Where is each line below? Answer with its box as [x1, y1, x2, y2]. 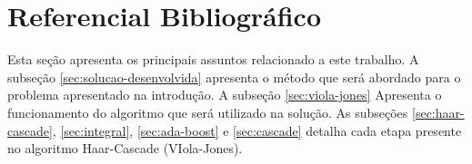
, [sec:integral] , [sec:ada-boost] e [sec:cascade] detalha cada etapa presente [52, 121, 462, 140]
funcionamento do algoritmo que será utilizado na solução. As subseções [7, 102, 408, 121]
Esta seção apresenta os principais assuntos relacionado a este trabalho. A [7, 50, 419, 69]
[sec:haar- [412, 102, 465, 121]
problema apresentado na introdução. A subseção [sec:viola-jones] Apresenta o [7, 85, 442, 104]
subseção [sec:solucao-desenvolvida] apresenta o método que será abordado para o [7, 67, 461, 86]
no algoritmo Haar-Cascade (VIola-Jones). [7, 139, 243, 158]
